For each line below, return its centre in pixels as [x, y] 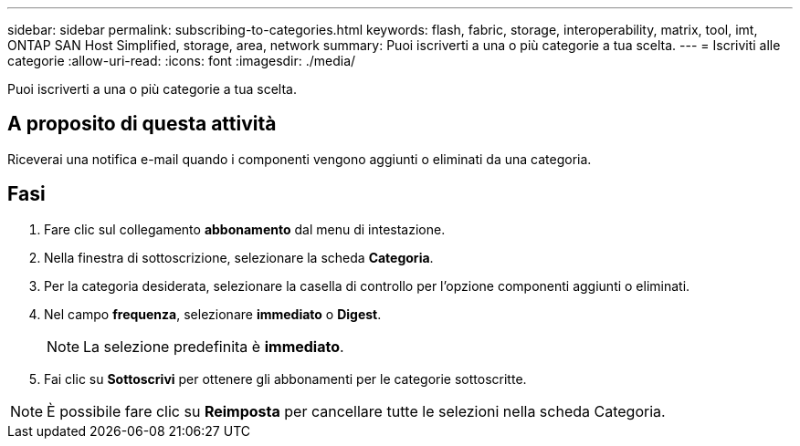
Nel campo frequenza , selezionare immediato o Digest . [213, 314]
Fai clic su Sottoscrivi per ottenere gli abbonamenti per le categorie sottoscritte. [285, 379]
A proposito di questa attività [142, 124]
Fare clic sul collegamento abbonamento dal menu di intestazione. [245, 229]
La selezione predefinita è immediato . [214, 346]
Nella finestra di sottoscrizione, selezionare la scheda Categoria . [239, 257]
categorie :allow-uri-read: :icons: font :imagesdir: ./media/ [182, 61]
